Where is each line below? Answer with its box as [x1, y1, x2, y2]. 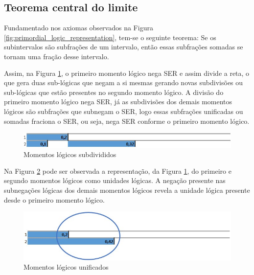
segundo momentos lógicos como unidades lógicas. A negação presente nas [4, 175, 226, 185]
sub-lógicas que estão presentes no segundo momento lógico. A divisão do [4, 87, 224, 97]
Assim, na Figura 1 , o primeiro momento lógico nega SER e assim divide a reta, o [4, 68, 250, 78]
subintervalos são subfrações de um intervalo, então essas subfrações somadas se [4, 42, 243, 52]
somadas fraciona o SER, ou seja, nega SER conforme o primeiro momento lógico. [4, 115, 250, 126]
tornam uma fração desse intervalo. [4, 51, 109, 61]
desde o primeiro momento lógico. [4, 194, 105, 205]
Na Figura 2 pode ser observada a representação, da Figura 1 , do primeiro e [4, 165, 231, 176]
